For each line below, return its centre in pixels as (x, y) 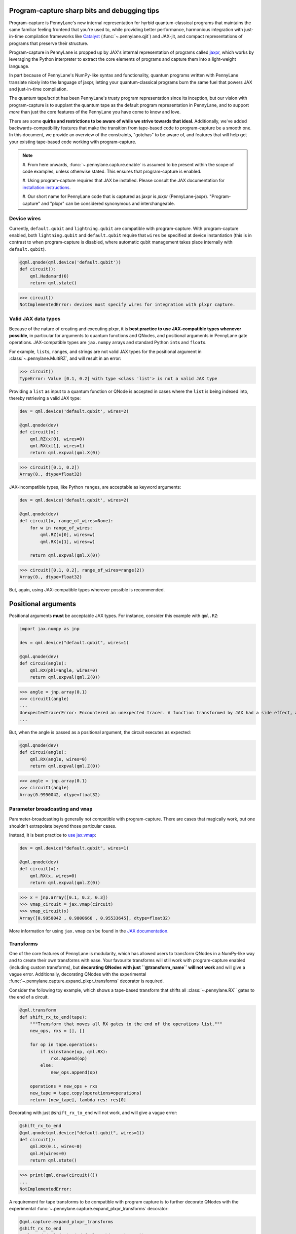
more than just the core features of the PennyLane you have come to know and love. (95, 112)
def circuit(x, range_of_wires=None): (66, 521)
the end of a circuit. (29, 997)
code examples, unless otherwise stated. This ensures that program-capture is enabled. (112, 171)
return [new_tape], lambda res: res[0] (78, 1100)
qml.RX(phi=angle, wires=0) (64, 670)
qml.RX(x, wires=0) (54, 876)
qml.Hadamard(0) (49, 276)
